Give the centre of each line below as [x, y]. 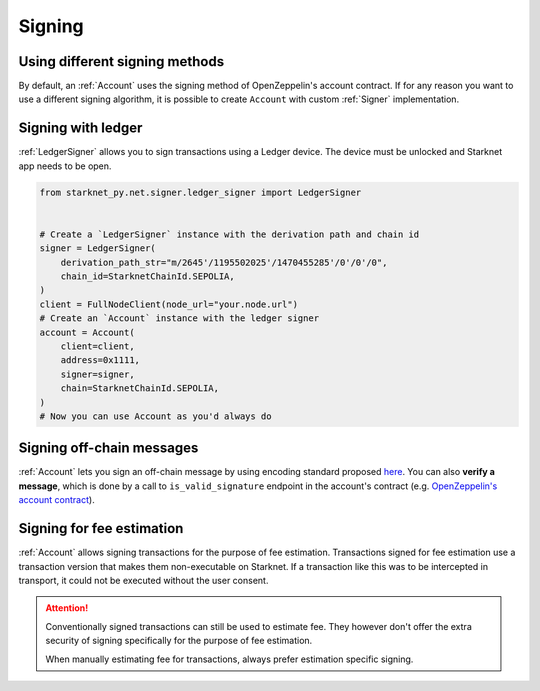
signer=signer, [97, 374]
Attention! [67, 608]
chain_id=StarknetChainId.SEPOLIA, [147, 276]
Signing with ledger [80, 128]
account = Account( [87, 332]
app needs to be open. [65, 166]
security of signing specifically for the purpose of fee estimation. [179, 641]
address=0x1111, [100, 360]
